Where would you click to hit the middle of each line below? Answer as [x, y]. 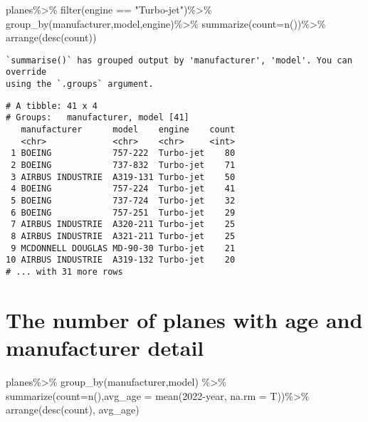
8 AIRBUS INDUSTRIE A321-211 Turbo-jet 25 [123, 236]
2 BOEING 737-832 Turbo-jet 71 [123, 165]
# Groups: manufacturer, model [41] [98, 118]
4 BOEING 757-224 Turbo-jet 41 [123, 189]
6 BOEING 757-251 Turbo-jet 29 [123, 212]
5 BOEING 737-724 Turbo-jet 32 [123, 201]
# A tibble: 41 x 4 [52, 106]
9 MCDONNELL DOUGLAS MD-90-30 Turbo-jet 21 [123, 248]
